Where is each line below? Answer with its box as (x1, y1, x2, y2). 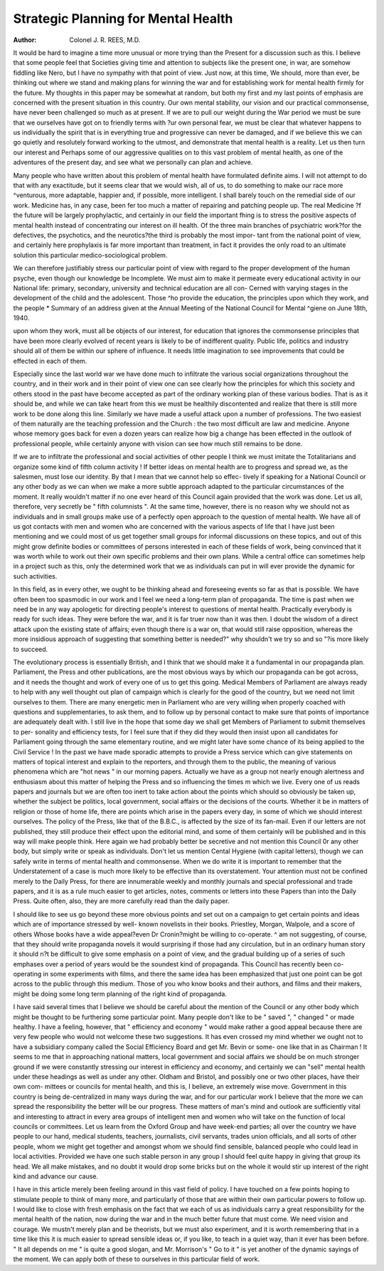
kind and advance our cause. (13, 1171, 99, 1181)
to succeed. (13, 645, 48, 653)
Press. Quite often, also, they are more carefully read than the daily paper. (13, 897, 230, 905)
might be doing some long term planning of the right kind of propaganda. (13, 989, 228, 998)
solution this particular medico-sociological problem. (13, 250, 168, 259)
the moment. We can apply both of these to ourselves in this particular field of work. (13, 1255, 260, 1263)
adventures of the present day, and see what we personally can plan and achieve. (13, 158, 253, 167)
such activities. (13, 571, 58, 580)
